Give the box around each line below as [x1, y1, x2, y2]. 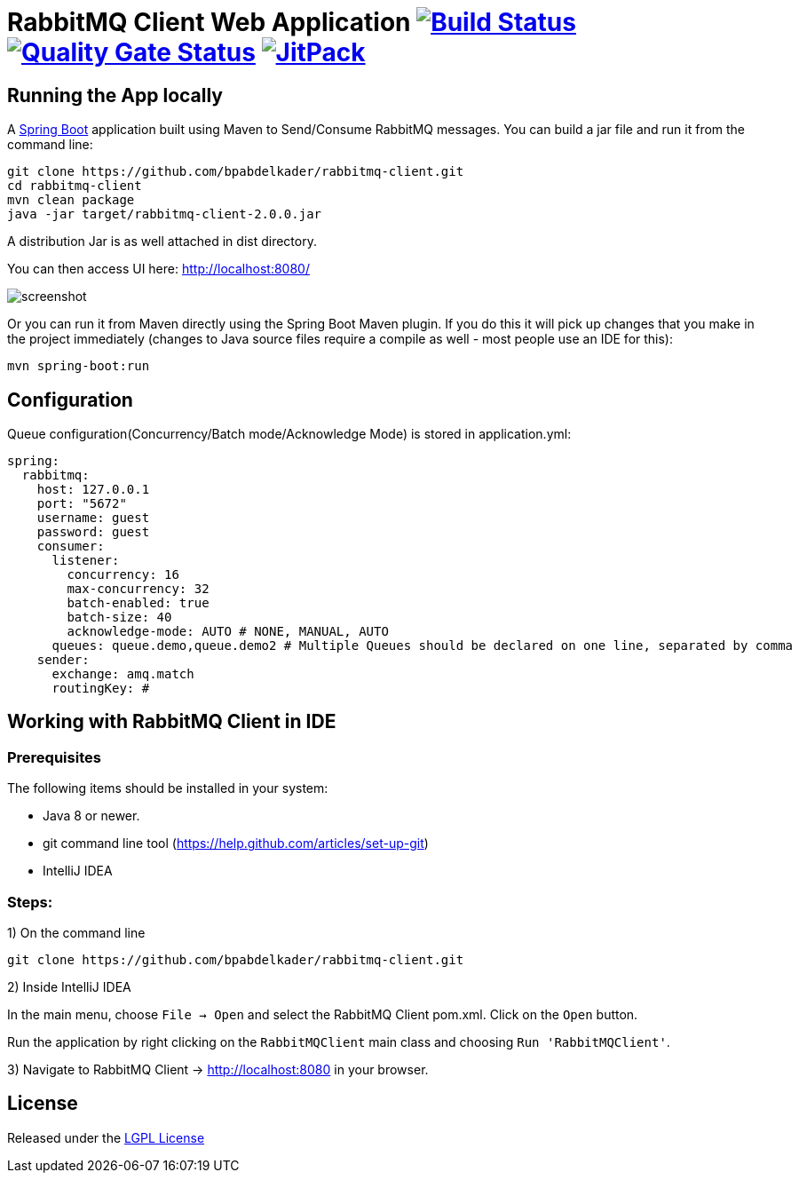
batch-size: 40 [67, 610, 172, 625]
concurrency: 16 [67, 567, 179, 582]
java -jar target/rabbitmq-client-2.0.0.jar [7, 207, 322, 222]
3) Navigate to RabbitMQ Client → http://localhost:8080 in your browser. [7, 1061, 429, 1077]
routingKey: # [51, 681, 150, 696]
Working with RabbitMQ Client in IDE [7, 710, 336, 733]
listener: [51, 553, 120, 568]
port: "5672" [36, 496, 127, 511]
